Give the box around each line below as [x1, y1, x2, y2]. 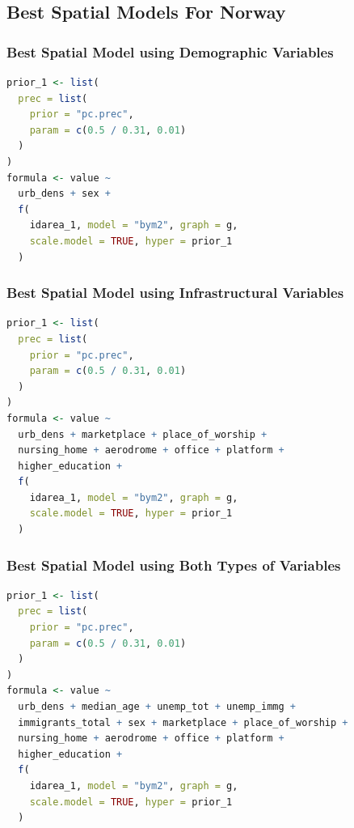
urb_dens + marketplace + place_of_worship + [18, 428, 268, 440]
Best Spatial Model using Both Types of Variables [6, 554, 341, 575]
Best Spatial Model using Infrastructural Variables [6, 282, 344, 303]
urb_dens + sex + [18, 188, 111, 200]
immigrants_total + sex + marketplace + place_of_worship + [18, 716, 348, 728]
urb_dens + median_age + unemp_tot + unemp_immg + [18, 701, 296, 713]
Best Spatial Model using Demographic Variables [6, 41, 334, 62]
